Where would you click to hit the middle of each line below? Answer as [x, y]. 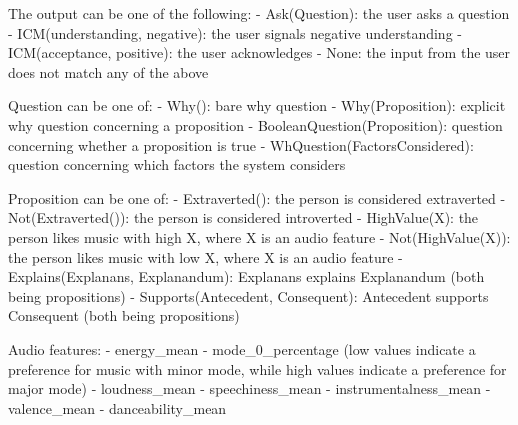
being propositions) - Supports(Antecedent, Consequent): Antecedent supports [248, 295]
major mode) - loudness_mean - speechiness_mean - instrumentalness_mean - [249, 388]
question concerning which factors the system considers [177, 164]
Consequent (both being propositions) [124, 315]
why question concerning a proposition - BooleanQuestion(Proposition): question [255, 124]
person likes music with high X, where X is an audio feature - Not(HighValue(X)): [259, 236]
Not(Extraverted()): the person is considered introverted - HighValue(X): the [243, 217]
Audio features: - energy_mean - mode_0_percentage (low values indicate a [242, 348]
